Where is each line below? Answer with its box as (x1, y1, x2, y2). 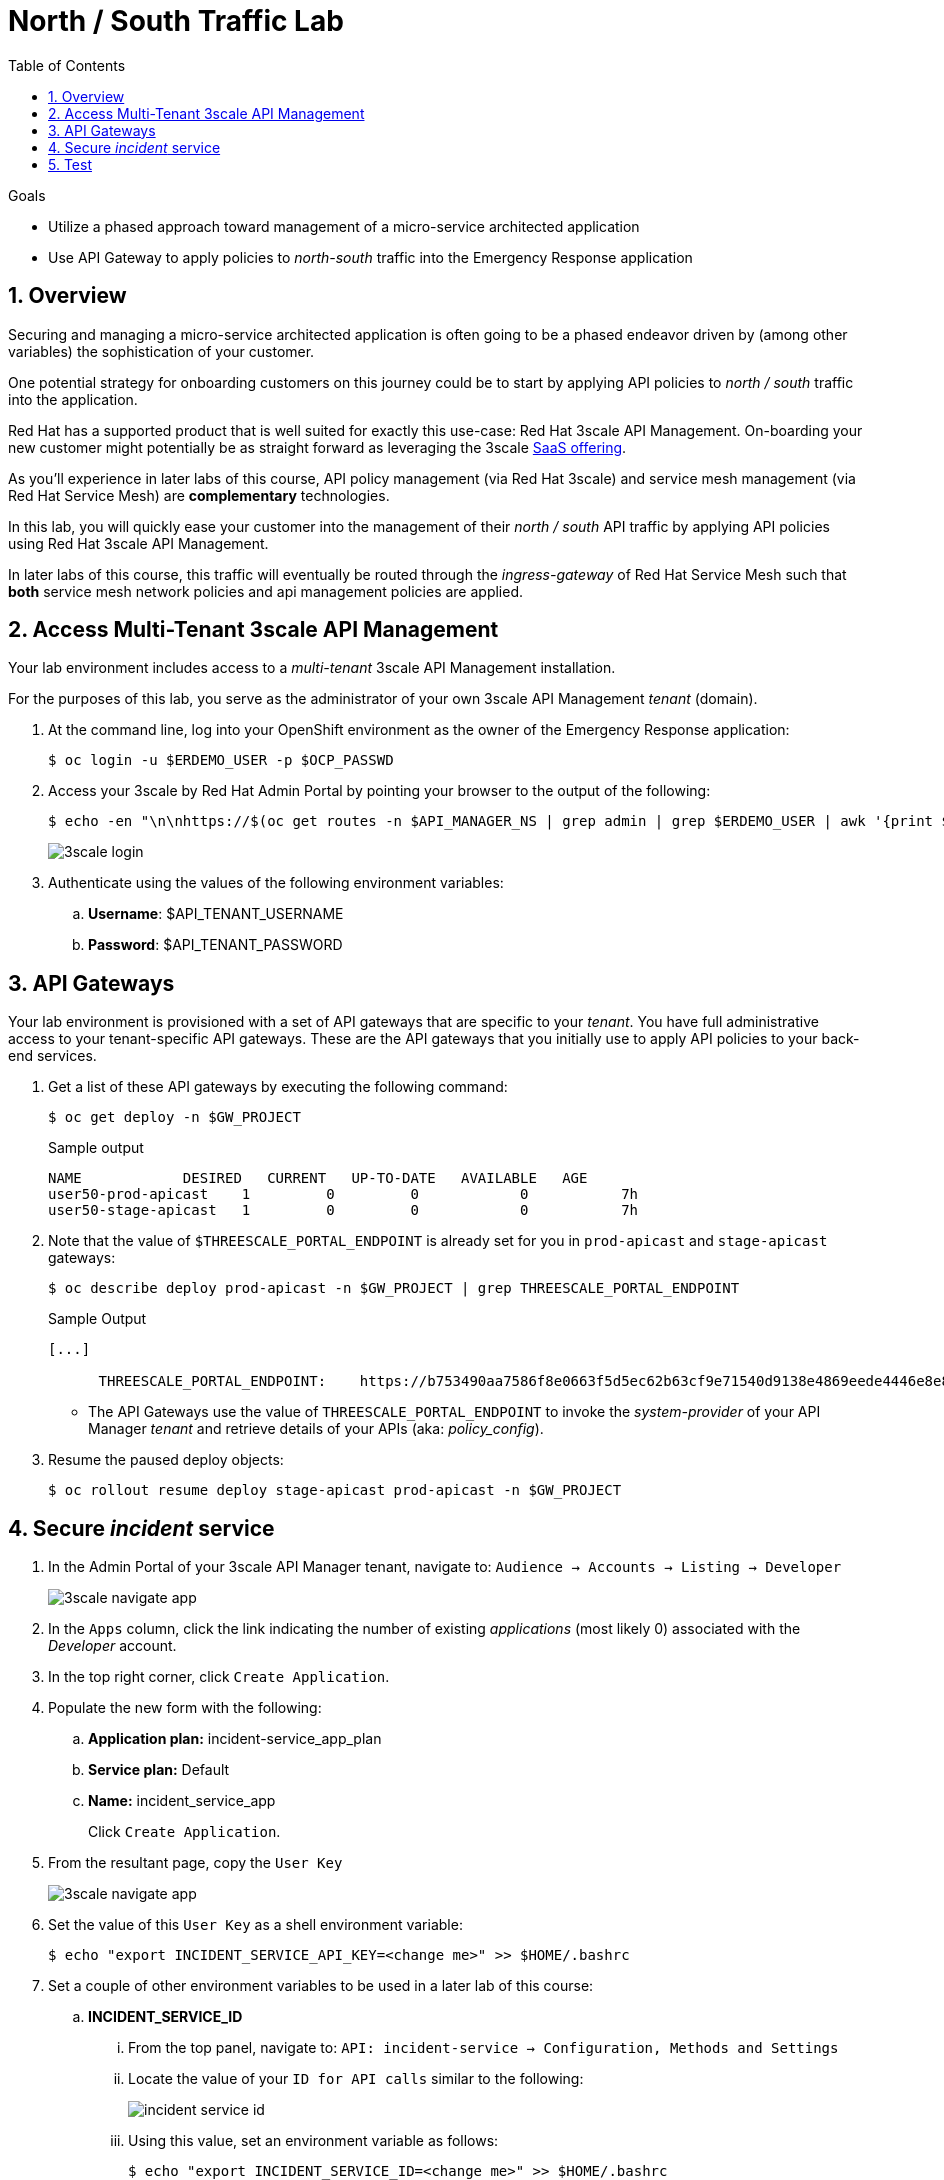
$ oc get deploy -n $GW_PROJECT (48, 1109, 301, 1126)
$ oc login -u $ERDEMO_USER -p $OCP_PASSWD (48, 752, 394, 769)
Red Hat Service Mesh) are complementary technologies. (8, 486, 390, 504)
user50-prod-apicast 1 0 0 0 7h (48, 1186, 639, 1203)
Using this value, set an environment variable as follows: (128, 2132, 499, 2150)
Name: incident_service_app (88, 1792, 276, 1810)
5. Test (48, 155, 92, 173)
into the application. (8, 390, 138, 408)
